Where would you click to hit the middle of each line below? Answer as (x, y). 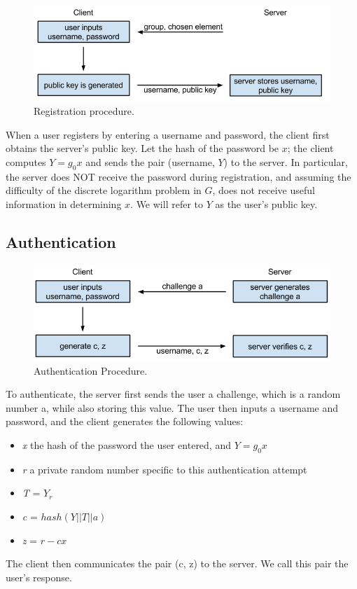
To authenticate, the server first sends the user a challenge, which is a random (173, 394)
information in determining (64, 203)
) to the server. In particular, (286, 161)
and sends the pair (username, (150, 161)
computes (26, 161)
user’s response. (39, 577)
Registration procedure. (84, 111)
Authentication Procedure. (91, 370)
